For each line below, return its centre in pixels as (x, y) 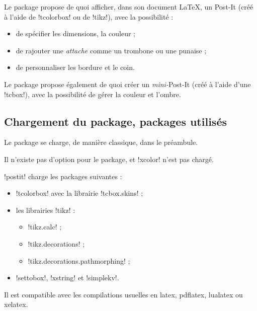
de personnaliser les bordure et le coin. (75, 67)
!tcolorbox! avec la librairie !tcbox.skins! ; (79, 193)
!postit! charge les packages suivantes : (63, 176)
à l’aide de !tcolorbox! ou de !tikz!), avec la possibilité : (89, 16)
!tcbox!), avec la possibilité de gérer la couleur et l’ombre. (93, 94)
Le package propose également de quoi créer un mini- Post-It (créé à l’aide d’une (127, 84)
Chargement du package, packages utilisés (115, 121)
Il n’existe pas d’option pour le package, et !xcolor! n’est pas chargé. (109, 159)
